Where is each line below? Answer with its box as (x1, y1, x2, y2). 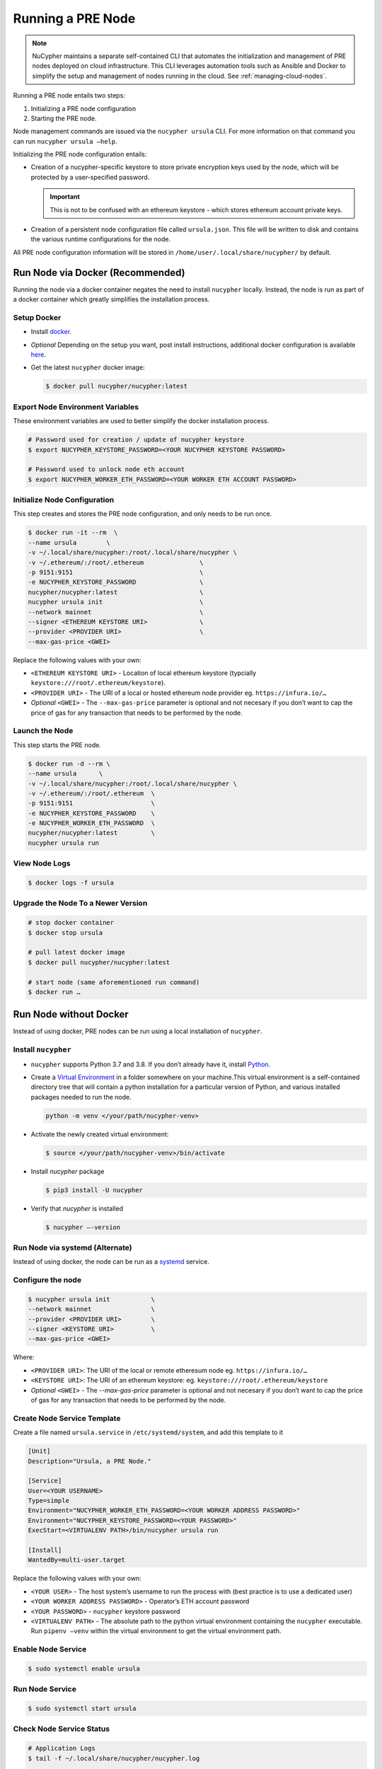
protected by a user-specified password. (30, 173, 150, 181)
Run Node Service (13, 1684, 77, 1694)
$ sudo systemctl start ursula (28, 1705, 137, 1712)
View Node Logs (13, 858, 71, 868)
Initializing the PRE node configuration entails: (13, 150, 147, 159)
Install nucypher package (30, 1167, 105, 1175)
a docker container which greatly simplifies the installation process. (13, 295, 210, 304)
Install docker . (30, 328, 72, 336)
